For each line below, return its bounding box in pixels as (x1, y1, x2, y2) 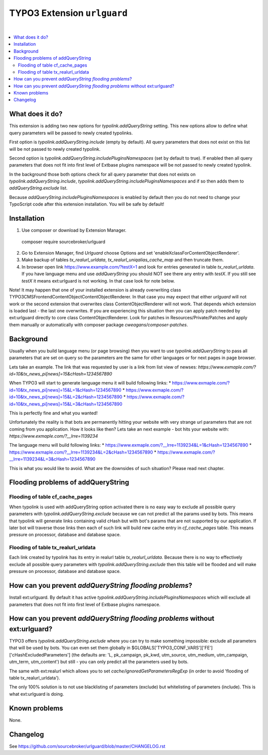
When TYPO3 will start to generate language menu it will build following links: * (9, 380, 171, 386)
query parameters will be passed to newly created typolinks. (9, 130, 133, 136)
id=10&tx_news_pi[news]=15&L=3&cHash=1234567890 (9, 401, 123, 407)
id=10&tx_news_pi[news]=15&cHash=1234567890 (9, 371, 113, 377)
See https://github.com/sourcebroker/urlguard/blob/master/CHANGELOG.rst (9, 743, 166, 749)
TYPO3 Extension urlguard (9, 7, 128, 18)
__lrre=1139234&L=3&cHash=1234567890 (9, 456, 96, 462)
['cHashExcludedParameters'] (9, 652, 70, 658)
